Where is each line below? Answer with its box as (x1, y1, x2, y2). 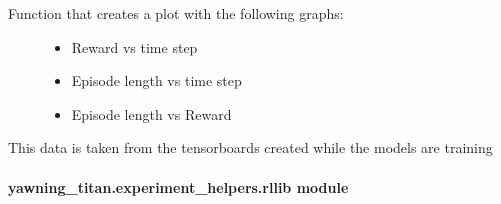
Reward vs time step (71, 36, 198, 57)
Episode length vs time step (71, 70, 242, 91)
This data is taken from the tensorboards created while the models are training (8, 137, 493, 158)
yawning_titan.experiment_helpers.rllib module (8, 176, 349, 197)
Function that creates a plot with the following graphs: (8, 3, 344, 23)
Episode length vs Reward (71, 103, 232, 124)
